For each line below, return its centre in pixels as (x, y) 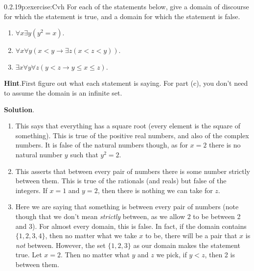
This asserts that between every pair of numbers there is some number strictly (133, 171)
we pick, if (172, 255)
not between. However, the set (60, 245)
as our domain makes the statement (187, 245)
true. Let (29, 255)
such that (84, 154)
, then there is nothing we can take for (155, 190)
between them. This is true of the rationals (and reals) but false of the (121, 181)
